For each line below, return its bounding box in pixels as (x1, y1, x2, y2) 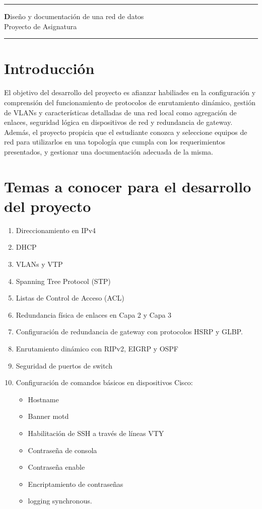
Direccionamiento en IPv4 (16, 225, 96, 235)
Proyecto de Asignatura (4, 21, 77, 31)
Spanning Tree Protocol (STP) (16, 275, 111, 286)
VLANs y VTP (16, 258, 63, 269)
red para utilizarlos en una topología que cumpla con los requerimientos (4, 136, 226, 147)
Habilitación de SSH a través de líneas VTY (28, 427, 164, 438)
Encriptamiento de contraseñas (28, 478, 123, 489)
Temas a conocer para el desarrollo (4, 176, 251, 196)
